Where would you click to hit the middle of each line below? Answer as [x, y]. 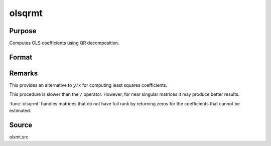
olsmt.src [19, 137]
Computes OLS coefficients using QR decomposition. [64, 43]
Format [21, 57]
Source [21, 125]
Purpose [23, 31]
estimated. [20, 111]
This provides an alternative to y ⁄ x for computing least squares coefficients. [88, 85]
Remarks [24, 73]
